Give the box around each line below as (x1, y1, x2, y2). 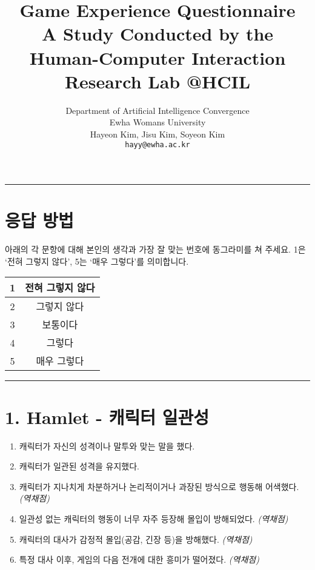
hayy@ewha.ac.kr (125, 141, 190, 150)
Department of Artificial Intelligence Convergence (65, 104, 250, 116)
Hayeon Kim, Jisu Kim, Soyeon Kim (90, 127, 225, 140)
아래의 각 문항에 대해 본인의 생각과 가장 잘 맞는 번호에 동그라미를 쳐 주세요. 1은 (5, 243, 306, 256)
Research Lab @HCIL (64, 68, 251, 93)
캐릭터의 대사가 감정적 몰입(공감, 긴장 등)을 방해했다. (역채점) (19, 532, 253, 545)
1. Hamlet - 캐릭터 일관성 (5, 404, 210, 429)
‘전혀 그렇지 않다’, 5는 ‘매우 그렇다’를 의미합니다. (5, 254, 189, 267)
